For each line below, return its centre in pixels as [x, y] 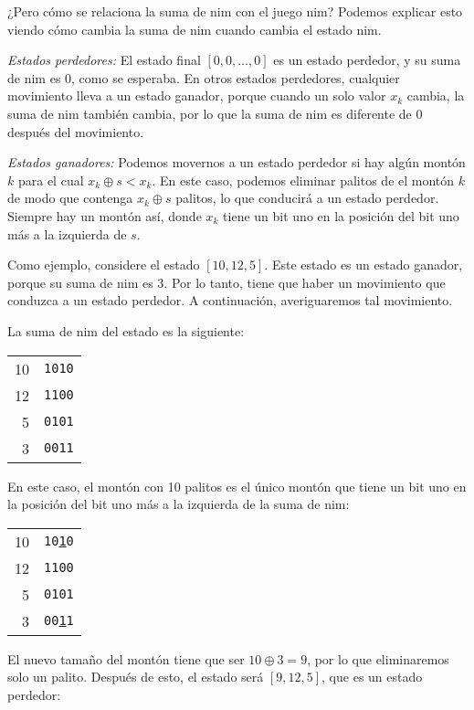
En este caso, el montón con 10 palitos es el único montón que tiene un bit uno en [237, 486]
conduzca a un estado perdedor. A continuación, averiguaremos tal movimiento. [230, 300]
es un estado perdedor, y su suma [367, 60]
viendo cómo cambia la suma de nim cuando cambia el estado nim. [195, 29]
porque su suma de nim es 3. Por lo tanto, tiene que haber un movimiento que [226, 282]
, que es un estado [372, 677]
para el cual [51, 180]
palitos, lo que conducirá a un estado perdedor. [307, 198]
